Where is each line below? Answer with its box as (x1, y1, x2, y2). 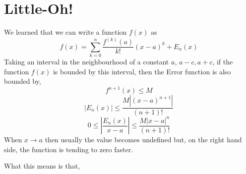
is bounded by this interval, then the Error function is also (53, 66, 231, 76)
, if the (212, 56, 233, 66)
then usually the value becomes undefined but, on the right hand (45, 134, 242, 145)
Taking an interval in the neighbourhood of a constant (4, 56, 169, 66)
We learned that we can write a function (4, 27, 127, 37)
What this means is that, (4, 161, 80, 171)
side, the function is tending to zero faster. (4, 144, 133, 154)
